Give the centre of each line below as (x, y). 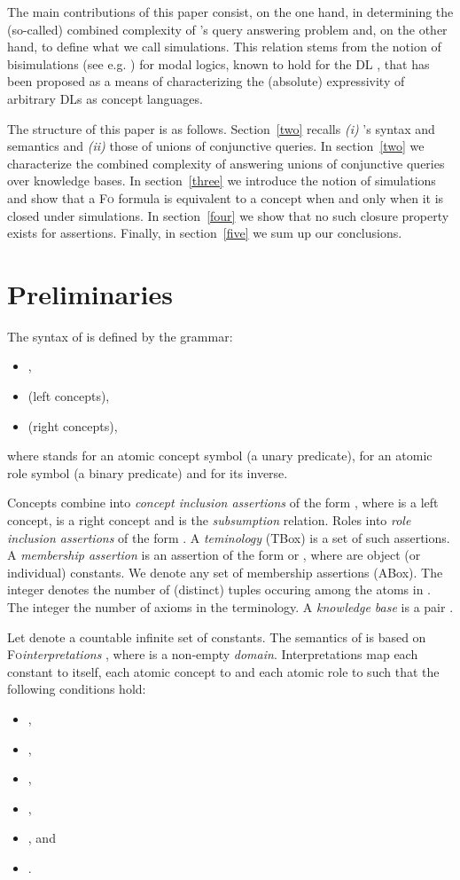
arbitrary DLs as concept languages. (105, 98)
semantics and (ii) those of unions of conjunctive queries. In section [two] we (216, 146)
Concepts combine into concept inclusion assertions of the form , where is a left (223, 503)
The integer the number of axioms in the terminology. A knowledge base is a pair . (230, 606)
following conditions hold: (77, 689)
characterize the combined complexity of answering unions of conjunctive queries (226, 163)
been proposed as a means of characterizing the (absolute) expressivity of (206, 81)
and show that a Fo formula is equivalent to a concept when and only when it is (226, 197)
